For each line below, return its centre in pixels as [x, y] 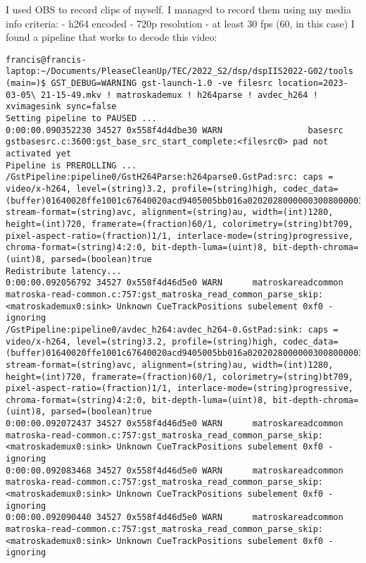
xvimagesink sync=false [61, 107]
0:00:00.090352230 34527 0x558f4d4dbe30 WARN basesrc [175, 130]
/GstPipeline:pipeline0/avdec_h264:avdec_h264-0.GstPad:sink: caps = [172, 329]
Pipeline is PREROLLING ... [71, 165]
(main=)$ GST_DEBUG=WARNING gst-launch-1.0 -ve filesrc [139, 83]
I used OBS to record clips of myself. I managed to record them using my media [178, 9]
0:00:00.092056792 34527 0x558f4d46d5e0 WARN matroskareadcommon [175, 283]
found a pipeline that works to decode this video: [112, 37]
